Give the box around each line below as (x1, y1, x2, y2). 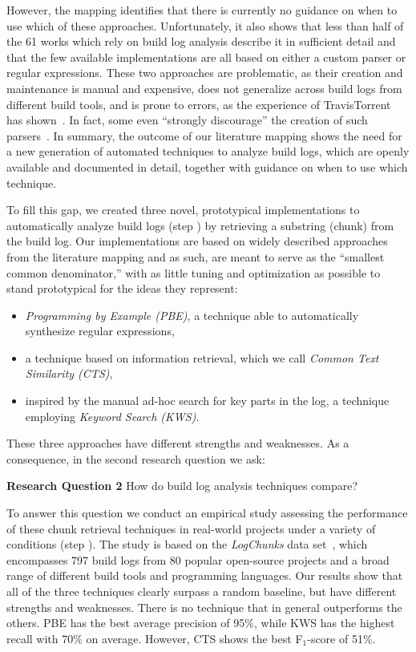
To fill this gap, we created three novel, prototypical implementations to (6, 201, 360, 218)
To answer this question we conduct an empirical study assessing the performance (6, 504, 408, 521)
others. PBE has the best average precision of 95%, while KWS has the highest (6, 614, 395, 631)
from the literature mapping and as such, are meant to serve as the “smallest (6, 248, 385, 265)
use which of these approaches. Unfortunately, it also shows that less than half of (6, 17, 404, 34)
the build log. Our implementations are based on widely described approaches (6, 233, 388, 249)
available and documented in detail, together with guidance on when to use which (6, 158, 408, 175)
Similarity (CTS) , (25, 365, 113, 382)
